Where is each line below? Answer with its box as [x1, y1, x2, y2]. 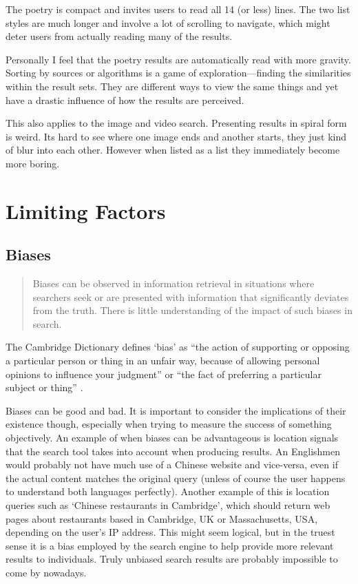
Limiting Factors [6, 196, 166, 225]
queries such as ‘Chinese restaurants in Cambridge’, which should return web [6, 498, 330, 512]
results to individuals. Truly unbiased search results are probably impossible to [6, 552, 338, 566]
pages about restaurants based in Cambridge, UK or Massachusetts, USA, [6, 511, 318, 525]
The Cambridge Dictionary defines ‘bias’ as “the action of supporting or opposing [6, 340, 350, 354]
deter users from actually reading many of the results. [6, 29, 233, 43]
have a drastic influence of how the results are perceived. [6, 92, 244, 107]
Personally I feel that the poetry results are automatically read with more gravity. [6, 52, 351, 66]
